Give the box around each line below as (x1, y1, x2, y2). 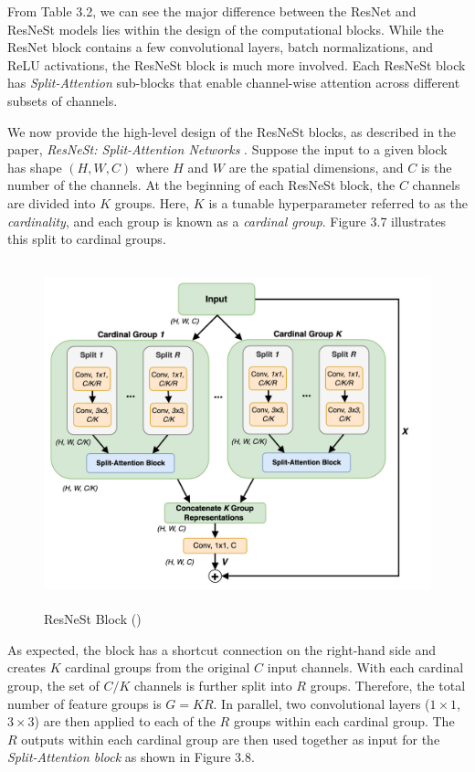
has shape (7, 157, 62, 176)
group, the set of (7, 676, 100, 695)
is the (420, 157, 452, 176)
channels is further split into (134, 676, 292, 695)
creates (7, 658, 47, 677)
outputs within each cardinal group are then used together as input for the (21, 729, 440, 748)
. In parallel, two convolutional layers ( (213, 693, 430, 713)
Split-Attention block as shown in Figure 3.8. (7, 747, 255, 767)
